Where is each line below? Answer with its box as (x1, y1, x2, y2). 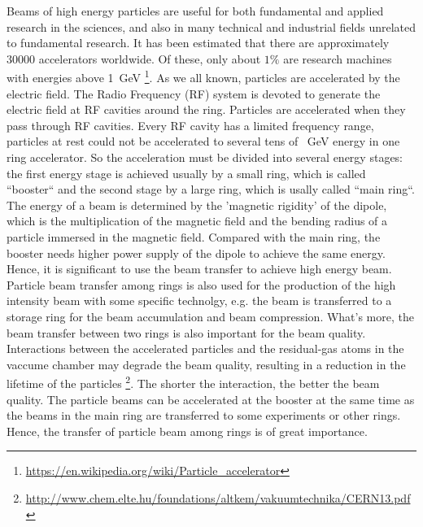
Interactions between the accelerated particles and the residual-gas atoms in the (7, 340, 404, 357)
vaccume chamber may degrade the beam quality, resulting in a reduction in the (7, 355, 406, 372)
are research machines (283, 50, 392, 67)
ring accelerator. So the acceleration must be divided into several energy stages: (7, 149, 403, 165)
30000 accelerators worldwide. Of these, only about (7, 50, 261, 67)
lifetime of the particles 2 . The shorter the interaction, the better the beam (7, 372, 380, 391)
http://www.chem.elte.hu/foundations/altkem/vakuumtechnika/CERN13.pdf (25, 489, 411, 506)
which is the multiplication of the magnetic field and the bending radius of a (7, 212, 388, 229)
